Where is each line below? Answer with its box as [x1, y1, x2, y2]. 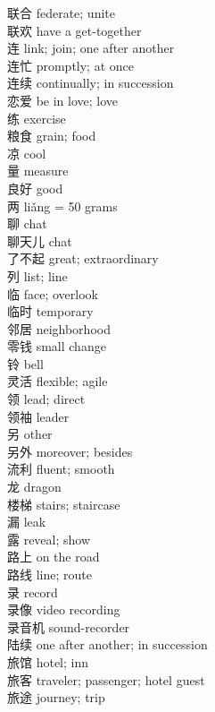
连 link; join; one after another [7, 39, 175, 57]
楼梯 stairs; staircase [7, 494, 120, 513]
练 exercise [7, 108, 66, 127]
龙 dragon [7, 477, 62, 496]
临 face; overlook [7, 284, 98, 303]
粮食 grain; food [7, 126, 96, 145]
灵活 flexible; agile [7, 372, 108, 390]
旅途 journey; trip [7, 688, 105, 707]
